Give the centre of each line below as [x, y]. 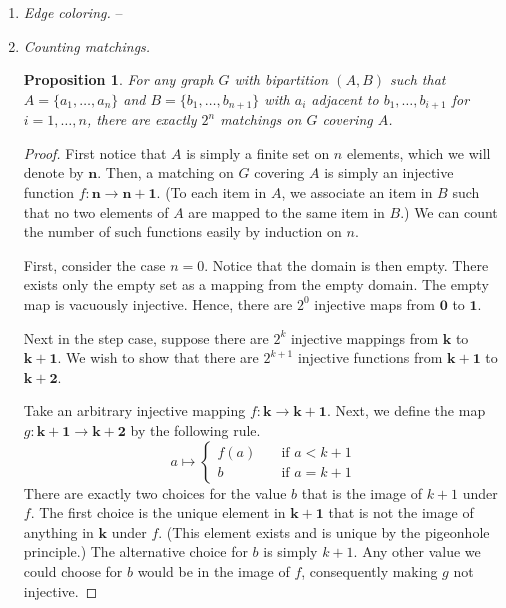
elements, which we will [418, 152]
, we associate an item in [357, 192]
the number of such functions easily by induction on [182, 231]
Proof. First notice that [95, 152]
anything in [58, 531]
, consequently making [369, 570]
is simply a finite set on [258, 152]
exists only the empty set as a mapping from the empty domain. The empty [256, 284]
